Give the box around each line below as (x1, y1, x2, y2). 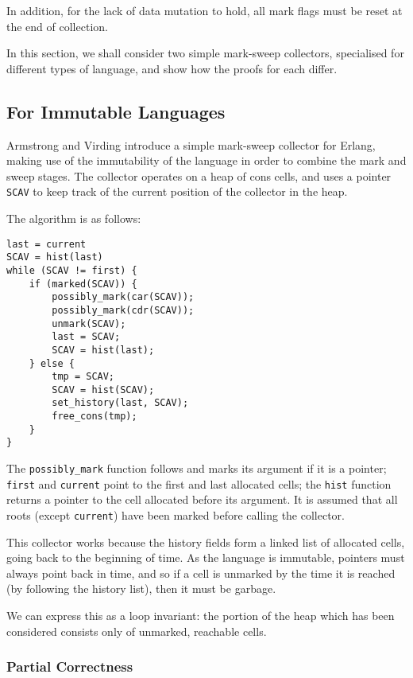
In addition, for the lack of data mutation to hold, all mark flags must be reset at (6, 2, 403, 18)
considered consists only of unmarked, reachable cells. (6, 622, 267, 639)
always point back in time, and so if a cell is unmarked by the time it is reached (6, 564, 396, 581)
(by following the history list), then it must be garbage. (6, 580, 276, 597)
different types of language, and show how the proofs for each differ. (6, 60, 338, 76)
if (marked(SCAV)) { (29, 278, 137, 290)
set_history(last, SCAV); (52, 397, 189, 409)
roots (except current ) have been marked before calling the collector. (6, 507, 345, 524)
